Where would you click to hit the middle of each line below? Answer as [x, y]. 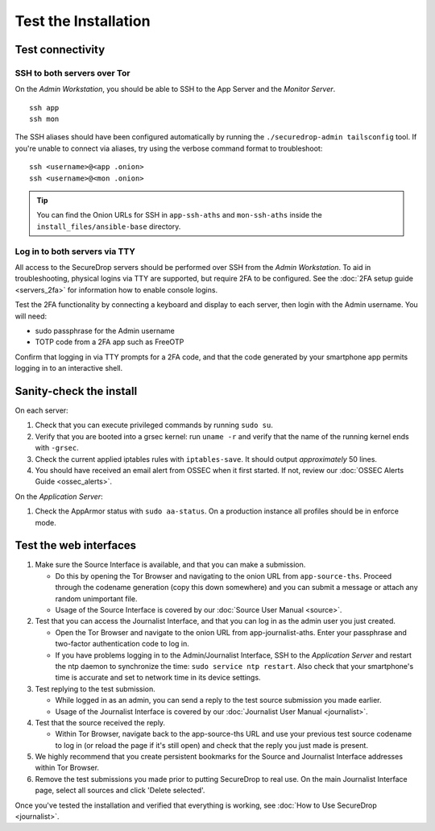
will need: [31, 316]
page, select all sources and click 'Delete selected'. [120, 791]
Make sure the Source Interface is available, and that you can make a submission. [170, 565]
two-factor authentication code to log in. [122, 644]
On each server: [41, 410]
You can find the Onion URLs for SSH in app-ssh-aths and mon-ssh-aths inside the [179, 215]
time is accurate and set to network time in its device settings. [158, 678]
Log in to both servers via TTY [75, 251]
